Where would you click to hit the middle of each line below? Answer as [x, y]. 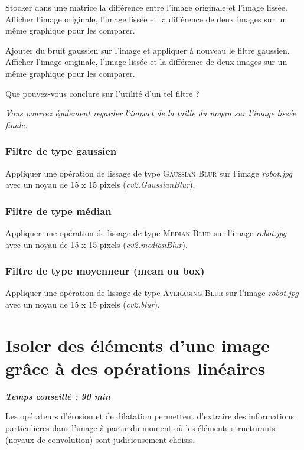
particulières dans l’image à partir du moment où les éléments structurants [140, 428]
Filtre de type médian [58, 211]
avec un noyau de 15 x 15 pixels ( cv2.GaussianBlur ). [100, 185]
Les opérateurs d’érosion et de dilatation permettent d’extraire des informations [150, 416]
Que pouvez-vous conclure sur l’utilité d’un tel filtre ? [102, 93]
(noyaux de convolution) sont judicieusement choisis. [100, 439]
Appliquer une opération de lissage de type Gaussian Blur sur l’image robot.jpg [149, 173]
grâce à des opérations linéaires [135, 368]
